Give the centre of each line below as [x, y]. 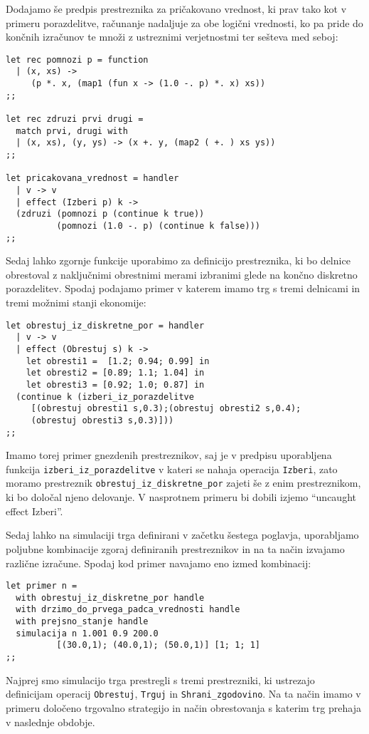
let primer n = [42, 586]
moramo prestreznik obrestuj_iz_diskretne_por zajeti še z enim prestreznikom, [183, 483]
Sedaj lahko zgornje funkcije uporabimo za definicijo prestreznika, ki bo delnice [178, 260]
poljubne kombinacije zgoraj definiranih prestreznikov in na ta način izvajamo [175, 548]
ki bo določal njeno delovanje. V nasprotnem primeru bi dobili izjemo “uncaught [181, 497]
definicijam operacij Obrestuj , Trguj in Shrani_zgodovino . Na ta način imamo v [183, 694]
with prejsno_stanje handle [82, 622]
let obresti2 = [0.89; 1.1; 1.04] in [115, 373]
